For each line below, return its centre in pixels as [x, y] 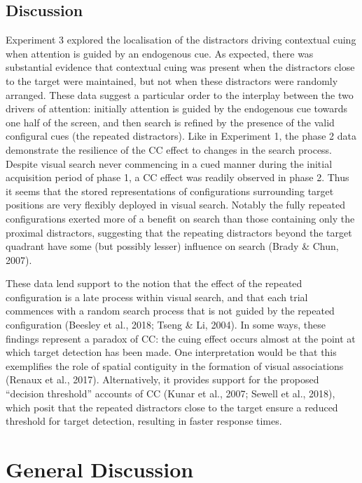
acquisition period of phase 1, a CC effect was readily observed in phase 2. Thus [177, 177]
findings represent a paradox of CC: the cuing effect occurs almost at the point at [181, 338]
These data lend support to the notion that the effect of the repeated [154, 283]
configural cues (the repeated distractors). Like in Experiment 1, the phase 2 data [181, 136]
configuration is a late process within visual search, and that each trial [157, 297]
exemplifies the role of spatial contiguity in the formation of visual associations [175, 365]
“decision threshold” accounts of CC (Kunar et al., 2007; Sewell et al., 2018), [170, 393]
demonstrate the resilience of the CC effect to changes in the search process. [169, 149]
